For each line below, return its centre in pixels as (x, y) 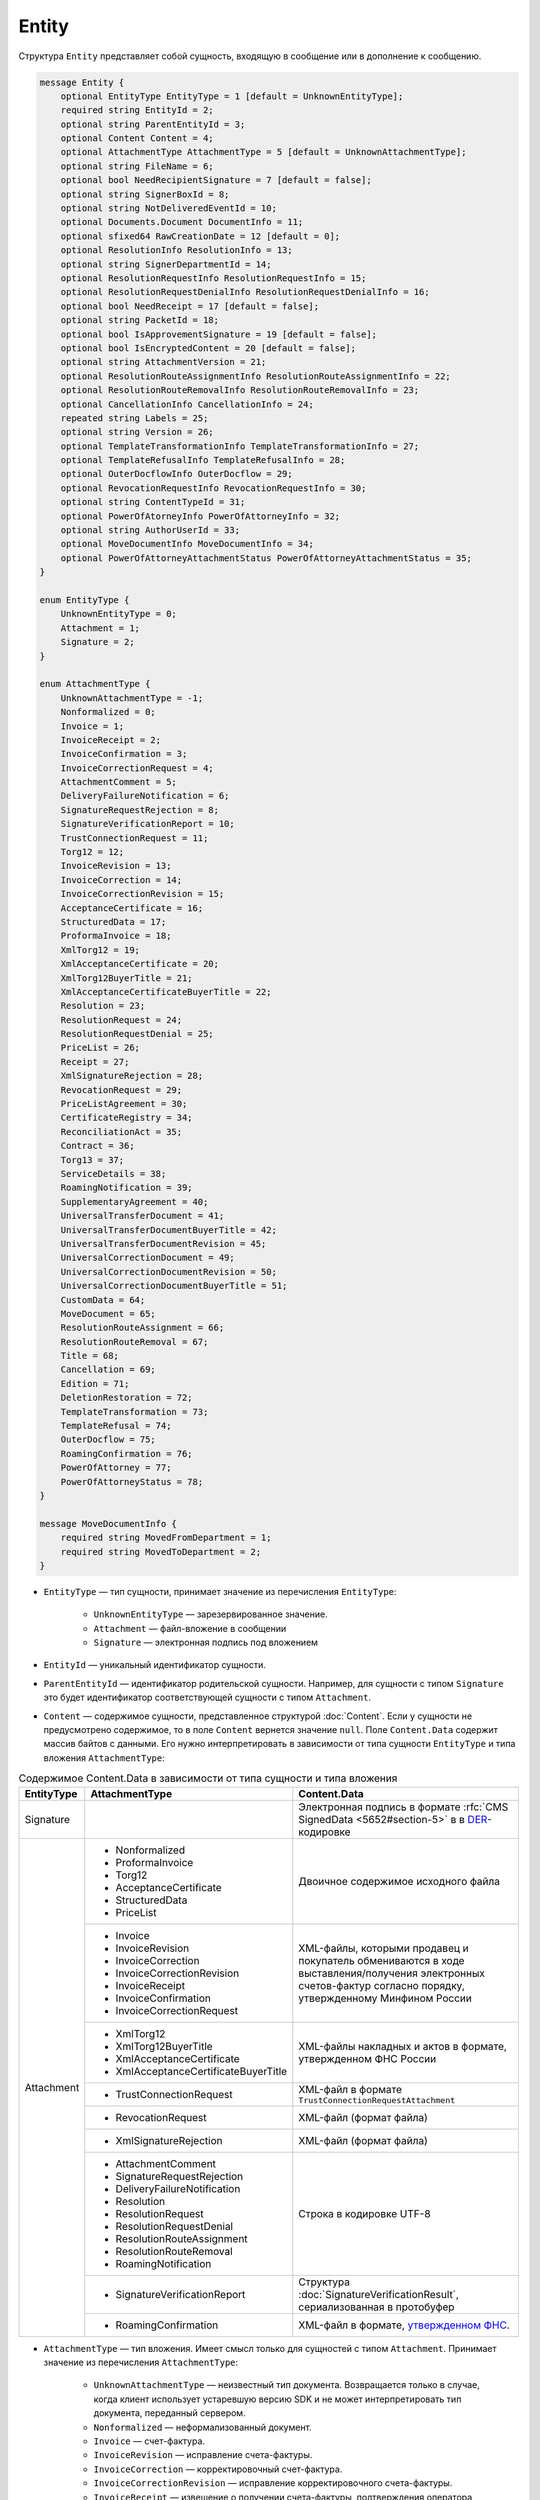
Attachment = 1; (100, 628)
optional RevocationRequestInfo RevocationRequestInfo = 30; (213, 488)
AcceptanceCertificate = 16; (132, 908)
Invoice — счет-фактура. (149, 2441)
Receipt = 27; (95, 1061)
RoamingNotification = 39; (127, 1188)
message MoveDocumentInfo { (108, 1523)
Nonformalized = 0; (108, 712)
